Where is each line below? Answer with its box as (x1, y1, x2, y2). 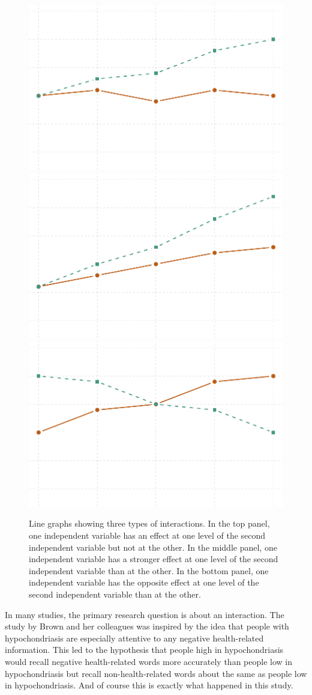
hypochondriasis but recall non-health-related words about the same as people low (5, 667, 307, 679)
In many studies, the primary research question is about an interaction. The (5, 608, 284, 620)
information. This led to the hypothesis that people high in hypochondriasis (5, 643, 284, 656)
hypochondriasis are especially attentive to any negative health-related (5, 631, 264, 644)
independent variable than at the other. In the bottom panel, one (29, 564, 269, 577)
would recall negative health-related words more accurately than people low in (5, 655, 292, 667)
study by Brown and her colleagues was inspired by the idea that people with (5, 620, 289, 632)
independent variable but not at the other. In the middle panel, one (29, 540, 277, 553)
